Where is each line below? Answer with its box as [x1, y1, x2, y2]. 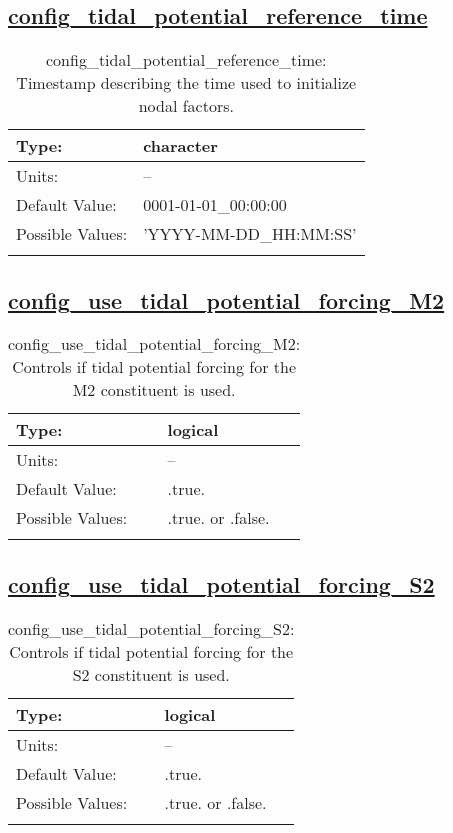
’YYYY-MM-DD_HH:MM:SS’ [143, 222, 357, 246]
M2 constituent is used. [72, 378, 236, 402]
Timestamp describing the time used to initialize [16, 71, 357, 95]
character [143, 134, 218, 158]
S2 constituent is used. [72, 662, 230, 686]
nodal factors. [138, 94, 234, 118]
